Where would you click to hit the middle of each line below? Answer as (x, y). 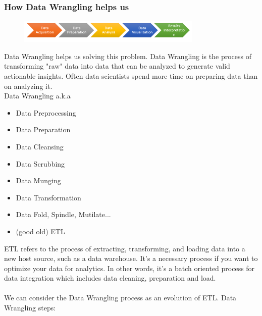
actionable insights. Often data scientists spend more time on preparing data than (131, 75)
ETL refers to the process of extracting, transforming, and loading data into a (125, 248)
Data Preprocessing (46, 112)
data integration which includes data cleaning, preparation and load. (110, 278)
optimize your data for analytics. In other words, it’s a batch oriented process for (129, 268)
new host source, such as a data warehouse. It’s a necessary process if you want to (131, 258)
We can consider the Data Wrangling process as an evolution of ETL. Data (120, 298)
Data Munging (38, 180)
